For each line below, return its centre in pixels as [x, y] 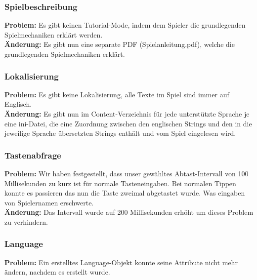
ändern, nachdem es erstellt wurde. [57, 272]
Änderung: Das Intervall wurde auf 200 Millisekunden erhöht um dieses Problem [129, 212]
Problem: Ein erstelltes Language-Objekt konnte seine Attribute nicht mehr [121, 262]
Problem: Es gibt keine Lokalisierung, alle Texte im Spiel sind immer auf [117, 94]
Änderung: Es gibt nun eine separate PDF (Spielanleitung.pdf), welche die [120, 44]
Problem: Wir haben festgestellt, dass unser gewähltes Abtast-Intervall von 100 [127, 173]
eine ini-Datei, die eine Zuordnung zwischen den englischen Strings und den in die [128, 123]
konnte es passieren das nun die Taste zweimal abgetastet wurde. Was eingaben [125, 193]
